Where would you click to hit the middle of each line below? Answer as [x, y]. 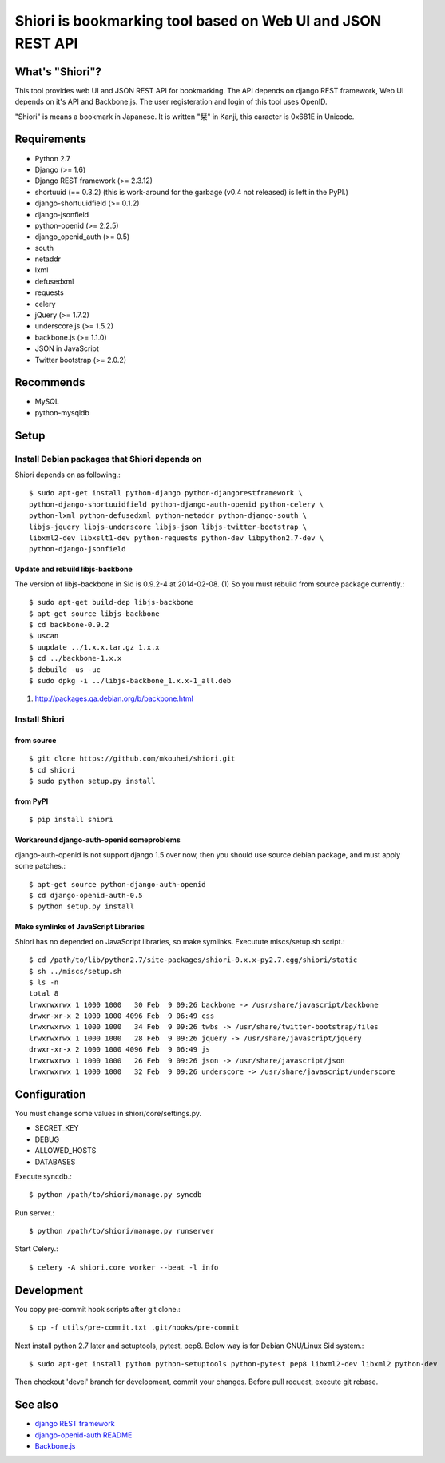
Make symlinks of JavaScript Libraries [80, 927]
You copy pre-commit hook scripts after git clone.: [97, 1309]
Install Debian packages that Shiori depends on [108, 459]
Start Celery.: [37, 1249]
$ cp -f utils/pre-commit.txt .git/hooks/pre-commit [134, 1328]
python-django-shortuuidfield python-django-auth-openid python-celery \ [177, 504]
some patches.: [40, 866]
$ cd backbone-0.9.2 [69, 624]
